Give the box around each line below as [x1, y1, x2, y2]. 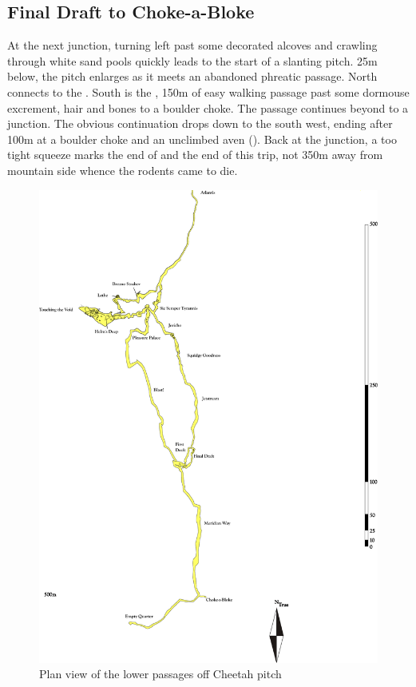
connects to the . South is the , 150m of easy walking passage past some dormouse [7, 83, 410, 100]
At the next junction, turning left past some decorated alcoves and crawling [7, 37, 378, 54]
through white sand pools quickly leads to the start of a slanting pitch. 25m [7, 52, 378, 69]
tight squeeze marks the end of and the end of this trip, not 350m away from [7, 146, 383, 163]
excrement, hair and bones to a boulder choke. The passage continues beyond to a [7, 99, 409, 116]
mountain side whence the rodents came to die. [7, 161, 238, 178]
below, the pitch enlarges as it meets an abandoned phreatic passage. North [7, 68, 378, 85]
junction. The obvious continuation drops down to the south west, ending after [7, 115, 393, 132]
